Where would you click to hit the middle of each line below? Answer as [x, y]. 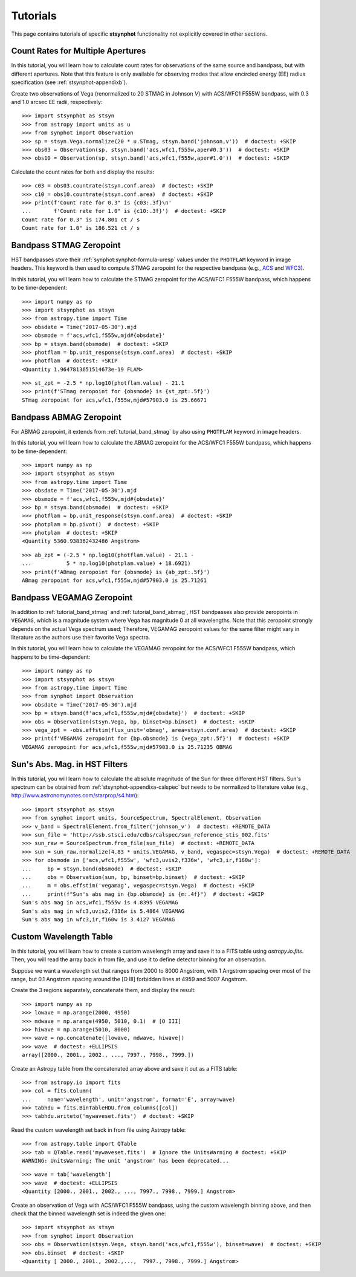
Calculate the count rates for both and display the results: [83, 172]
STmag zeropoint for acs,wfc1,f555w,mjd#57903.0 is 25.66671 [114, 400]
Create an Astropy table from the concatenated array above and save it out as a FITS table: [125, 1068]
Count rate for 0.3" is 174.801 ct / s [81, 220]
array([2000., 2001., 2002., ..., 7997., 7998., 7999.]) [108, 1055]
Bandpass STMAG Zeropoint [66, 245]
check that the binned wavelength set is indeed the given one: [89, 1213]
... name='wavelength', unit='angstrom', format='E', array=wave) [129, 1099]
